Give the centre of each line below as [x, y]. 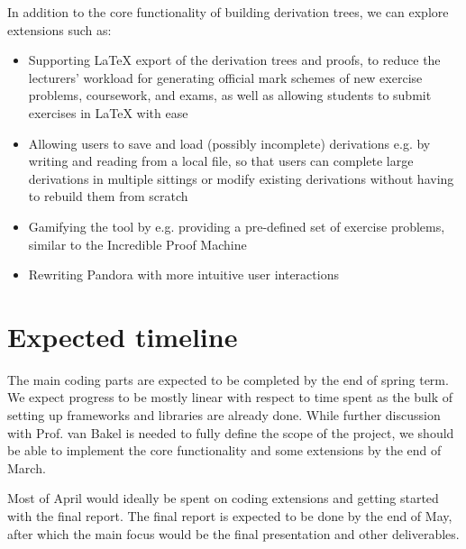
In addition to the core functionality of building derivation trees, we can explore [228, 12]
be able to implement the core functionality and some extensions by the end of [224, 450]
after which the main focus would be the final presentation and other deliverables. [233, 533]
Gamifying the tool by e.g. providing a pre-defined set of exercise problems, [237, 226]
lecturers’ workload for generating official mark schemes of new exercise [225, 77]
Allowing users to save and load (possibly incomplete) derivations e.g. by [229, 143]
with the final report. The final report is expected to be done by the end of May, [230, 516]
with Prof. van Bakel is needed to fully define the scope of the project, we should [231, 432]
